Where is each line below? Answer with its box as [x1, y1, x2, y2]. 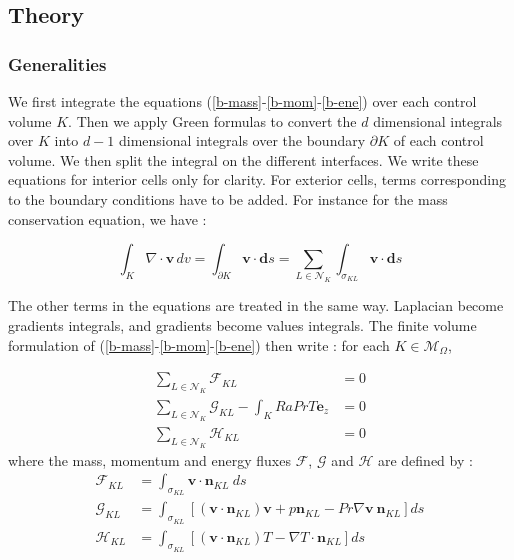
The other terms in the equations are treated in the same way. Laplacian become [8, 295, 504, 316]
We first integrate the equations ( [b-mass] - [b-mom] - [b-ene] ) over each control [8, 91, 477, 111]
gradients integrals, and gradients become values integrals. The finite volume [8, 315, 477, 336]
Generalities [8, 51, 107, 76]
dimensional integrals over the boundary [119, 130, 366, 151]
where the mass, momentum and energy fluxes [8, 449, 291, 470]
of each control [393, 130, 484, 151]
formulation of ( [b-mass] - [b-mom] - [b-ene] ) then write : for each [8, 334, 390, 355]
